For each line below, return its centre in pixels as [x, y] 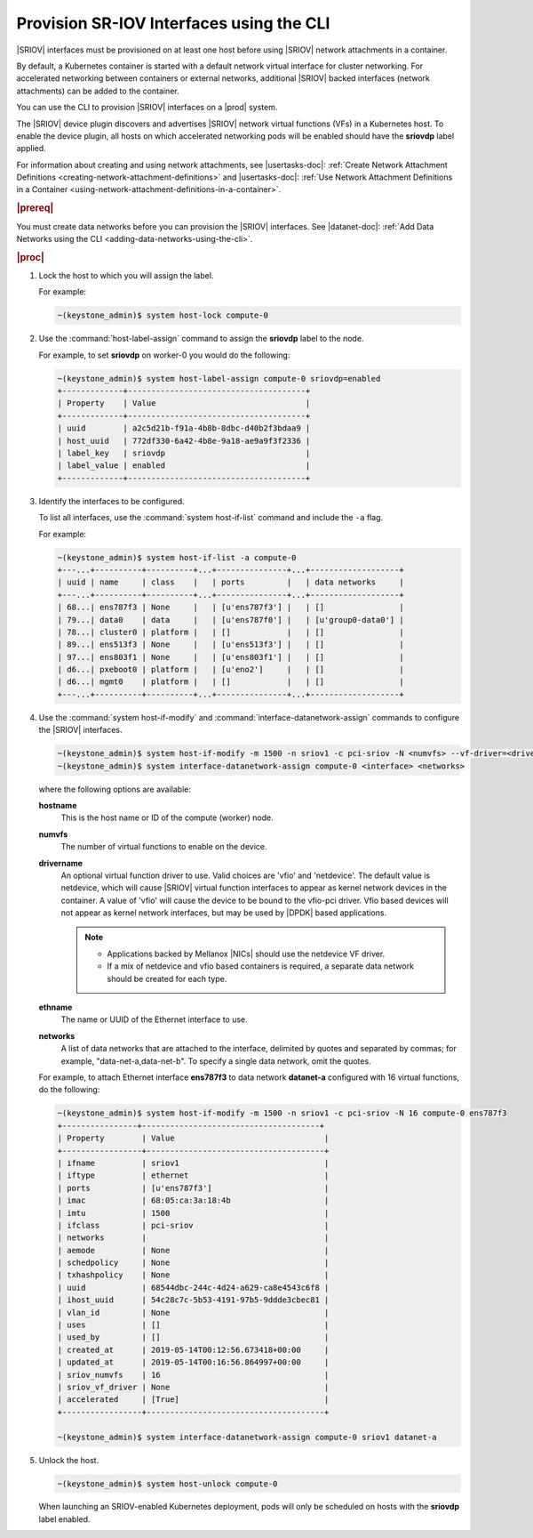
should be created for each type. [167, 978]
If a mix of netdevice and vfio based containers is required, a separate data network [261, 966]
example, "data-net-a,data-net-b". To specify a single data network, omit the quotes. [216, 1061]
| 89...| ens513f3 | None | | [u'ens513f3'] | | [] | [231, 644]
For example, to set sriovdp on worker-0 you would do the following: [164, 355]
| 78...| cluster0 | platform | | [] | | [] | [231, 632]
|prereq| [35, 208]
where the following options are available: [115, 789]
